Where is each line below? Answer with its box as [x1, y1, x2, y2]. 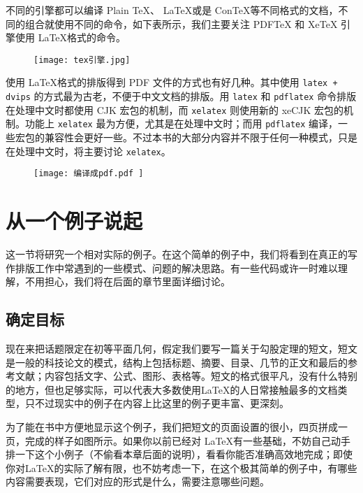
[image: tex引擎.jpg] [34, 55, 131, 65]
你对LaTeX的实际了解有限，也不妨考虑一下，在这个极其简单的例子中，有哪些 [6, 460, 357, 475]
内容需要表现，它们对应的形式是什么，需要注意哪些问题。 [6, 474, 269, 489]
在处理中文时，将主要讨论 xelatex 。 [6, 143, 171, 158]
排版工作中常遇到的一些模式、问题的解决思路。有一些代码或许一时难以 [15, 260, 338, 275]
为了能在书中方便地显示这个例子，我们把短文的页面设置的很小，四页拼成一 [6, 420, 348, 434]
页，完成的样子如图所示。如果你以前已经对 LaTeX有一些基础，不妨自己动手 [6, 433, 351, 448]
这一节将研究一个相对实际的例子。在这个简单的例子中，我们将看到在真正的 [6, 247, 348, 262]
